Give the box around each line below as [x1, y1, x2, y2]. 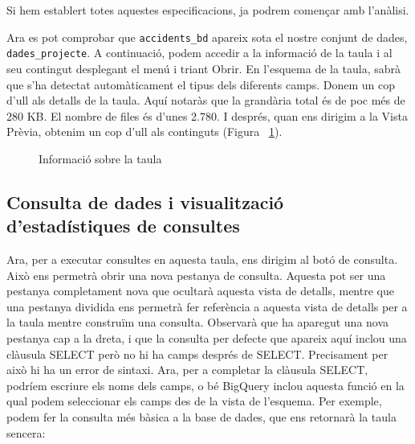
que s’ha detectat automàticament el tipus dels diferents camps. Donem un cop [6, 76, 395, 92]
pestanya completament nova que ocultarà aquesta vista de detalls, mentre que [6, 282, 394, 299]
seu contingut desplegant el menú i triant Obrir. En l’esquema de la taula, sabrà [6, 60, 401, 76]
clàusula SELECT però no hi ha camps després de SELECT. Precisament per [6, 345, 389, 362]
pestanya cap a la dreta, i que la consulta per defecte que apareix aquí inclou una [6, 330, 407, 347]
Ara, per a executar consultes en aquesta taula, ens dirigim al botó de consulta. [6, 251, 398, 268]
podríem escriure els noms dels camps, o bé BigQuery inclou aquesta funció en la [6, 376, 405, 393]
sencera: [6, 424, 46, 441]
